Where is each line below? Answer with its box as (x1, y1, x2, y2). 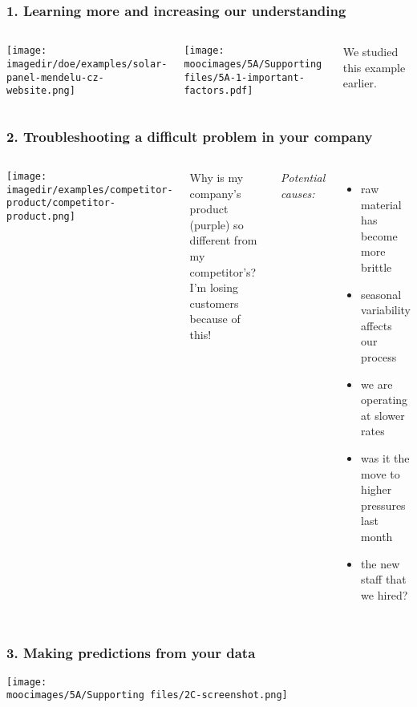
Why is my (189, 169, 244, 186)
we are (361, 375, 393, 392)
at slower (361, 406, 405, 423)
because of (189, 310, 241, 327)
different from (189, 232, 257, 248)
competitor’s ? (189, 263, 257, 280)
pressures (361, 496, 406, 513)
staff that (361, 571, 407, 588)
